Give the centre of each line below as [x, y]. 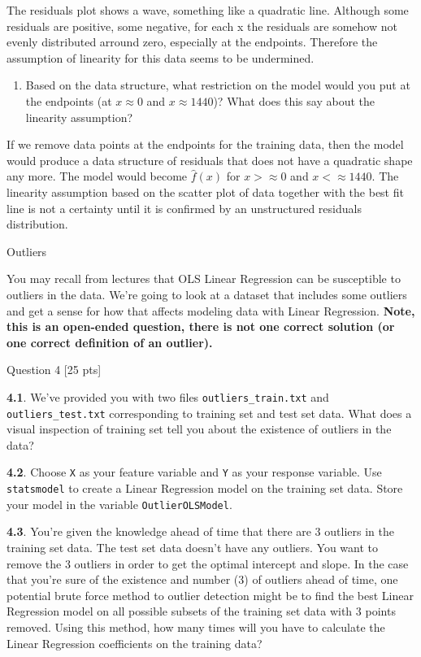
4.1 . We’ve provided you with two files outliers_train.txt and [168, 396]
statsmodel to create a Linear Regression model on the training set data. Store [205, 488]
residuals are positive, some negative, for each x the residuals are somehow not [202, 26]
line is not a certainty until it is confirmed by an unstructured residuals [184, 208]
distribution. [37, 224]
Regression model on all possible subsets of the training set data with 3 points [201, 611]
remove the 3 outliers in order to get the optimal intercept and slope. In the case [208, 563]
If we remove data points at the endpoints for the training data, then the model [205, 144]
